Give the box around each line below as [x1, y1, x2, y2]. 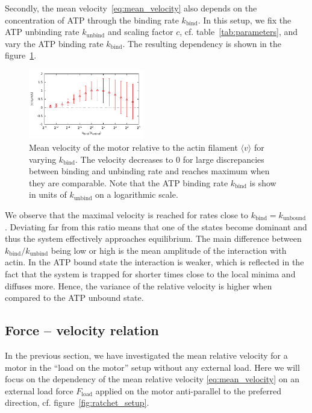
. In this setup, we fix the [198, 13, 292, 26]
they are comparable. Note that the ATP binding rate [29, 176, 228, 189]
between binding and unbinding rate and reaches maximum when [29, 165, 270, 177]
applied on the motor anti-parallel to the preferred [95, 384, 281, 397]
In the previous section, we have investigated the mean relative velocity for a [5, 348, 288, 361]
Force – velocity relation [5, 321, 159, 339]
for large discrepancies [183, 153, 264, 165]
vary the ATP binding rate [5, 37, 104, 49]
